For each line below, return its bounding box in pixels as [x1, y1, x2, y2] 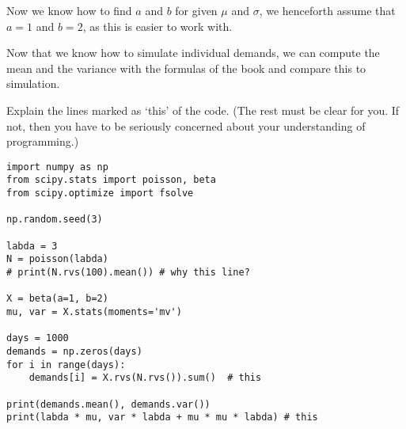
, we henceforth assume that [259, 2, 396, 18]
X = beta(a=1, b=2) [6, 293, 108, 305]
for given [175, 2, 218, 18]
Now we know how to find [6, 2, 132, 18]
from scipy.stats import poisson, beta [6, 174, 216, 186]
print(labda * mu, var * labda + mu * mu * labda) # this [6, 412, 318, 423]
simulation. [6, 75, 60, 92]
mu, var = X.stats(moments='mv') [6, 306, 182, 317]
